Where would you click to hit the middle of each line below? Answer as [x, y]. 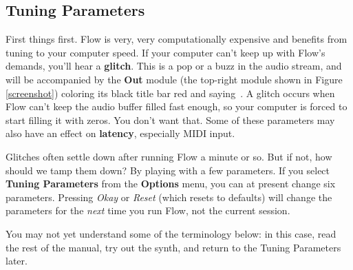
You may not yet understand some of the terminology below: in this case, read [171, 233]
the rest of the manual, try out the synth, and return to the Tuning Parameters [173, 247]
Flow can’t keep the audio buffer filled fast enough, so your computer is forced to [176, 106]
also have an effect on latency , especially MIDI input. [120, 133]
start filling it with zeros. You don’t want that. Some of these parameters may [170, 120]
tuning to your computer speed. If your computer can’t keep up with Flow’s [165, 52]
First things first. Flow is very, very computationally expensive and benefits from [176, 39]
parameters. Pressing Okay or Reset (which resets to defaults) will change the [169, 197]
